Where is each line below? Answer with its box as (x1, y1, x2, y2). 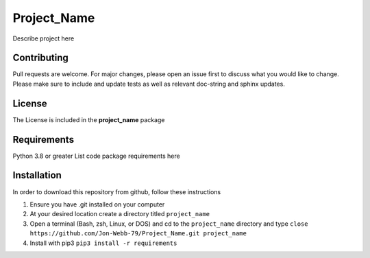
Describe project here (12, 34, 75, 43)
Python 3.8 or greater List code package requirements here (12, 152, 181, 160)
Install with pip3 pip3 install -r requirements (29, 239, 177, 247)
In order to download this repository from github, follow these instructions (12, 187, 221, 196)
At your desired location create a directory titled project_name (29, 210, 210, 218)
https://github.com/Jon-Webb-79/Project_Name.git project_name (29, 230, 247, 237)
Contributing (12, 52, 69, 64)
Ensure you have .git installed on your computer (29, 200, 165, 209)
